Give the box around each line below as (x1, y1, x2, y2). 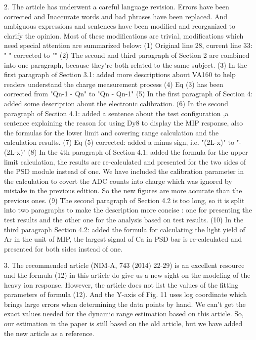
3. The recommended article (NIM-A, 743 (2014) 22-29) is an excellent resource (4, 260, 245, 270)
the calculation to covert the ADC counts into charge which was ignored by (4, 175, 232, 186)
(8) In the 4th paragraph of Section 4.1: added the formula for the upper (28, 146, 248, 157)
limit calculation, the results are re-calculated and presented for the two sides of (4, 156, 246, 167)
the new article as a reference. (4, 328, 94, 338)
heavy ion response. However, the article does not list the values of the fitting (4, 279, 239, 290)
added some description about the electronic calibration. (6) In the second (4, 98, 228, 108)
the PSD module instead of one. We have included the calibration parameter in (4, 166, 244, 176)
